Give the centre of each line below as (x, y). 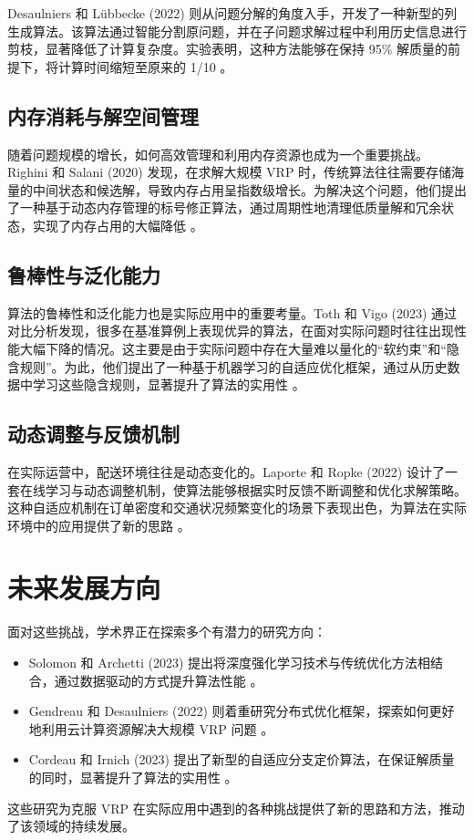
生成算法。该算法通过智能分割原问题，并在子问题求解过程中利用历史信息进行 (237, 31)
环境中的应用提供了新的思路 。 (99, 525)
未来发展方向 (84, 588)
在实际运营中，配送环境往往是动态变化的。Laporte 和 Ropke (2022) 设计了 (226, 471)
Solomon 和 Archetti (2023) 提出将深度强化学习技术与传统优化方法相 (230, 663)
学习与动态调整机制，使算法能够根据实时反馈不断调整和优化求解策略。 (256, 489)
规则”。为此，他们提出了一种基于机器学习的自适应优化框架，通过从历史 (233, 366)
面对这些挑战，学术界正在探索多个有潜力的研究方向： (167, 632)
